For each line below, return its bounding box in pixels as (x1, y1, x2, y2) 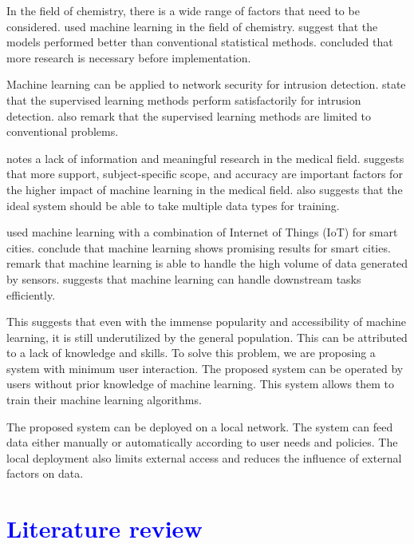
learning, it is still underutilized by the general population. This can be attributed (6, 328, 408, 345)
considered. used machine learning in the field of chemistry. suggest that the (6, 18, 378, 34)
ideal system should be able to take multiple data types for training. (6, 197, 340, 213)
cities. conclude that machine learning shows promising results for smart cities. (6, 239, 391, 256)
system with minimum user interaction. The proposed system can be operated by (6, 359, 404, 376)
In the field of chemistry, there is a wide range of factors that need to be (6, 2, 360, 18)
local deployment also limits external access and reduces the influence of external (6, 449, 402, 466)
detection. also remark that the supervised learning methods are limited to (6, 107, 372, 124)
